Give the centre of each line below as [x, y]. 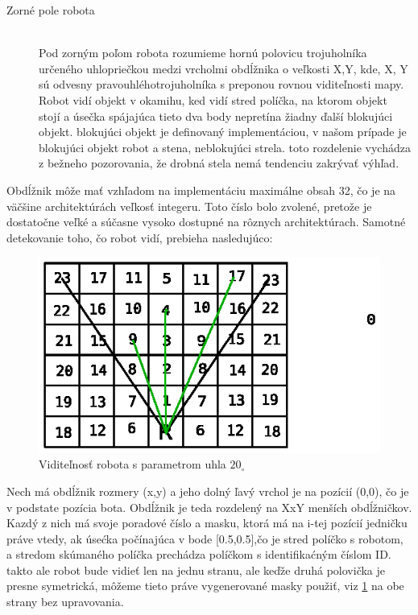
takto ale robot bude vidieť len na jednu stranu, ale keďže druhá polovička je [196, 570]
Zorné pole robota [51, 10]
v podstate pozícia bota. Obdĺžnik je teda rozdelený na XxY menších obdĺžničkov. [209, 507]
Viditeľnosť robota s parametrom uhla [132, 464]
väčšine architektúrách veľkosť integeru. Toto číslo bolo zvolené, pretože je [189, 206]
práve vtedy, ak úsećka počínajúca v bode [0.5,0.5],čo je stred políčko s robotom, [205, 538]
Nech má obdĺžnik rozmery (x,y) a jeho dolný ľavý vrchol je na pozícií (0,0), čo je [208, 491]
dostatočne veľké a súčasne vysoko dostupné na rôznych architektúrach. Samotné [206, 222]
